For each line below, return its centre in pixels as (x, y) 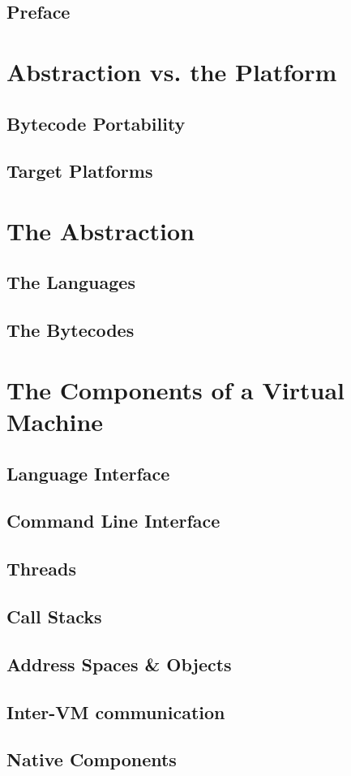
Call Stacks (54, 616)
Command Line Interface (113, 521)
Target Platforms (80, 171)
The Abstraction (101, 230)
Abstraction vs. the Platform (172, 71)
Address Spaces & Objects (119, 664)
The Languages (71, 282)
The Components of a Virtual (176, 389)
